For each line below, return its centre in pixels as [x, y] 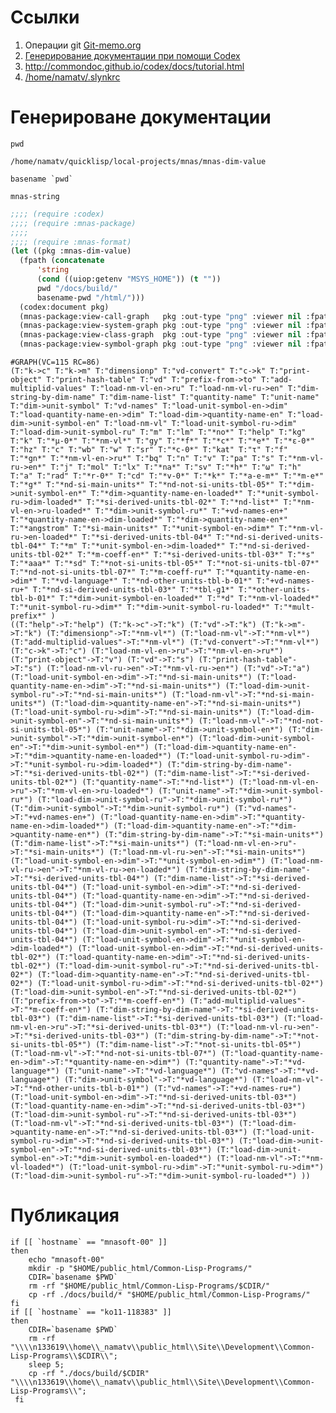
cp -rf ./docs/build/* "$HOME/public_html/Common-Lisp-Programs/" [169, 1294]
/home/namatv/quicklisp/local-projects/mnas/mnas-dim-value [138, 161]
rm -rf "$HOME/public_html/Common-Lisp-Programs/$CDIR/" [149, 1286]
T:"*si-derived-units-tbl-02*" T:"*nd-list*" [183, 502]
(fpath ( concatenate [62, 261]
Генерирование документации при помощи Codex [132, 55]
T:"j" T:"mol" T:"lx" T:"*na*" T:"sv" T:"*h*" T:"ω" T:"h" [176, 467]
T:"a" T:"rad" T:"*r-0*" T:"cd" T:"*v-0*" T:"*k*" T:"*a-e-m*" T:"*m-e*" [167, 476]
